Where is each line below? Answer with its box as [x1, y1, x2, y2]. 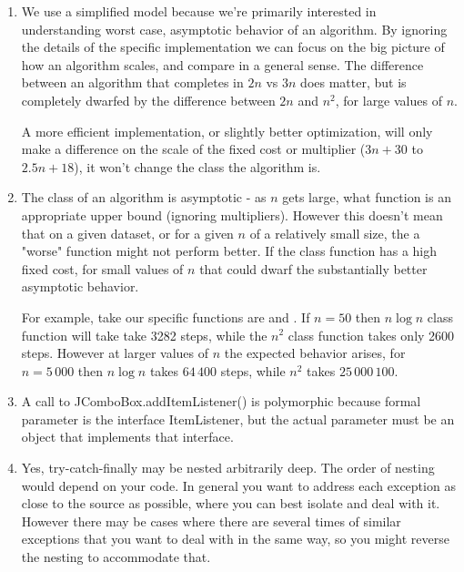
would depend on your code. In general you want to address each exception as [21, 475, 456, 495]
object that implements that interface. [21, 427, 234, 446]
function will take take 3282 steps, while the [21, 325, 267, 344]
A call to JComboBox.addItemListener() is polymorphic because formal [21, 392, 421, 411]
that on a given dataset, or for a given [21, 223, 234, 242]
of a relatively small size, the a [249, 223, 420, 242]
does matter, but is [300, 73, 407, 92]
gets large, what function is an [282, 188, 451, 207]
